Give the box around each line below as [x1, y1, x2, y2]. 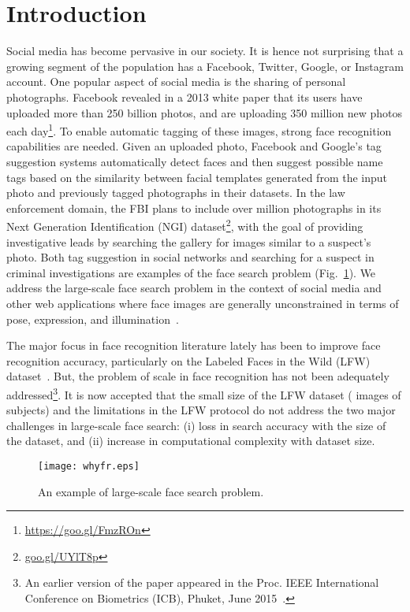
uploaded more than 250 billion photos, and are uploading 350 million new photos [6, 104, 402, 121]
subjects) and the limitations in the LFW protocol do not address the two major [6, 402, 396, 418]
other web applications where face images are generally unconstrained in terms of [6, 295, 399, 311]
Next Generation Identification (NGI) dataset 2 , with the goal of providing [6, 216, 363, 234]
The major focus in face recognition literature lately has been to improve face [6, 337, 381, 354]
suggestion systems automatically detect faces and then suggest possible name [6, 153, 383, 169]
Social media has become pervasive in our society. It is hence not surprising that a [6, 43, 404, 59]
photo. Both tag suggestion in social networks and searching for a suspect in [6, 249, 375, 265]
